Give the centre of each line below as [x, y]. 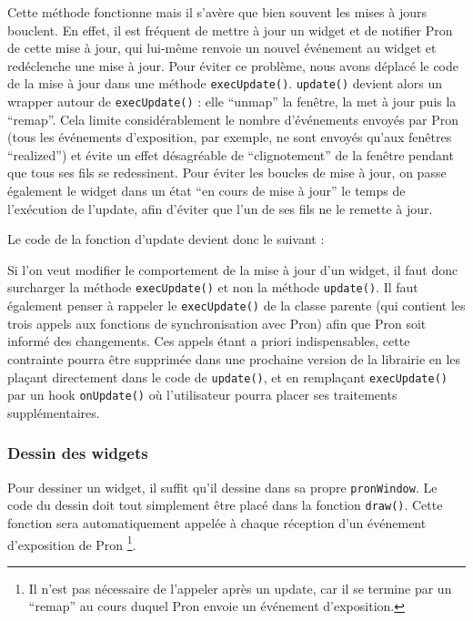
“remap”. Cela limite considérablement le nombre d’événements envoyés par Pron [233, 119]
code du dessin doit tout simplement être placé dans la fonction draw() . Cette [225, 505]
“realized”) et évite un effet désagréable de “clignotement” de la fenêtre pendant [231, 154]
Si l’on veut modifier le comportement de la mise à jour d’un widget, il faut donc [233, 269]
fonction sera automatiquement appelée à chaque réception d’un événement [217, 522]
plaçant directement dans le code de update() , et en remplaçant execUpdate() [227, 377]
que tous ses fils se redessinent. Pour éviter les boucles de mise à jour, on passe [227, 173]
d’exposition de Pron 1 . [72, 543]
